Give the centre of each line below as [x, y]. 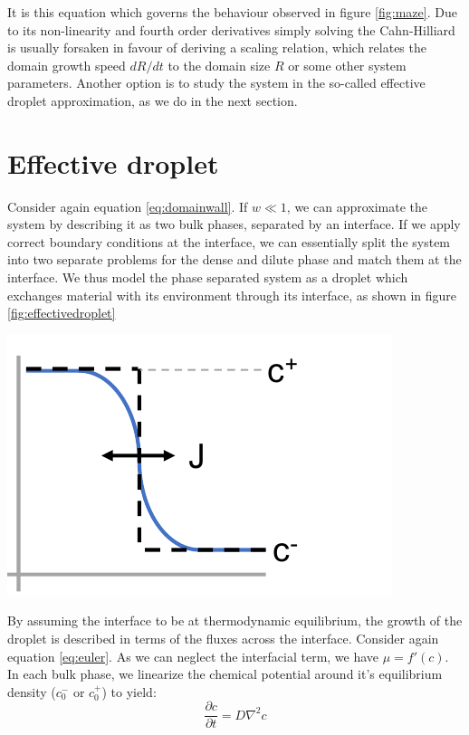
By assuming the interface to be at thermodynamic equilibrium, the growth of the [235, 620]
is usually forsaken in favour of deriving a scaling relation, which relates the [217, 48]
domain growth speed [67, 65]
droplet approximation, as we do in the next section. [153, 100]
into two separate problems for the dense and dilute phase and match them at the [234, 259]
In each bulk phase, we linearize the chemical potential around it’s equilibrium [225, 674]
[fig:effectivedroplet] [62, 313]
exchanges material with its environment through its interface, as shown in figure [232, 295]
